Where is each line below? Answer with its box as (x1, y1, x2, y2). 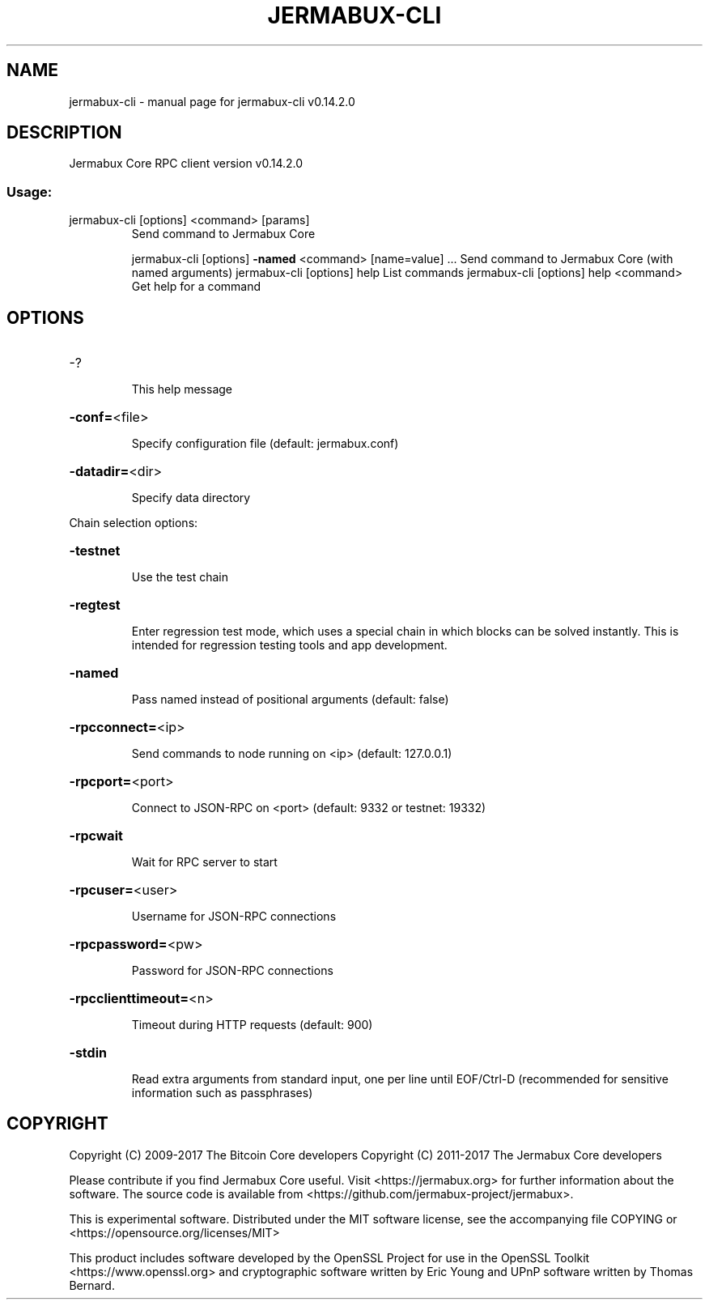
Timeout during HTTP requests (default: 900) (131, 1018, 373, 1032)
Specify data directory (131, 491, 251, 505)
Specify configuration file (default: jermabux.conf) (131, 436, 399, 451)
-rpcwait (69, 827, 123, 844)
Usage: (6, 183, 53, 200)
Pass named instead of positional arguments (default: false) (131, 692, 449, 707)
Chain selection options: (69, 516, 198, 530)
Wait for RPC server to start (131, 855, 278, 870)
